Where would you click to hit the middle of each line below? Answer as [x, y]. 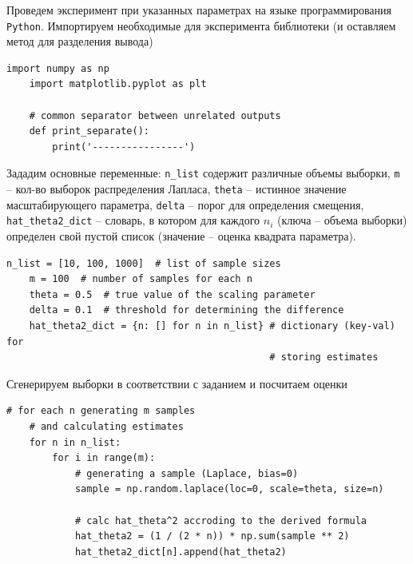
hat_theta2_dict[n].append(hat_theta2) [181, 552]
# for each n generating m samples [101, 411]
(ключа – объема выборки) [342, 220]
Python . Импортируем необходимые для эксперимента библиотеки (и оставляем [201, 25]
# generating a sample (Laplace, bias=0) [187, 473]
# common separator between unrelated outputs [155, 115]
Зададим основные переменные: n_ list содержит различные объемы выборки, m [203, 173]
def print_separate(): [89, 131]
